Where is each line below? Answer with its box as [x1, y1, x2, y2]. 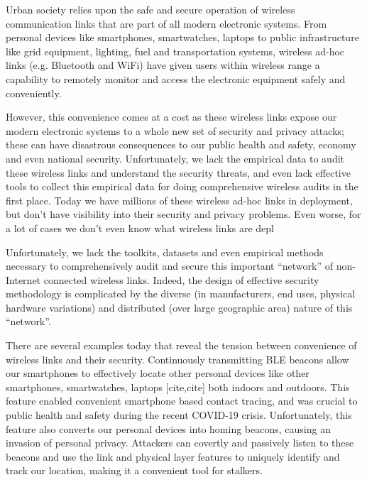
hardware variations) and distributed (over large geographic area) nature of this [6, 300, 353, 314]
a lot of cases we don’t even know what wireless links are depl [6, 220, 275, 235]
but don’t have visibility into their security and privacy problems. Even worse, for [6, 207, 361, 221]
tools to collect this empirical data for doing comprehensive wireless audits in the [6, 179, 358, 194]
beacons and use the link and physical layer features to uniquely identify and [6, 449, 340, 464]
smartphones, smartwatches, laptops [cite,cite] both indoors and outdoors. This [6, 379, 350, 394]
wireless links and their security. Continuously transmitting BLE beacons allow [6, 351, 349, 366]
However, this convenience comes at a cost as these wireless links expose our [6, 109, 337, 124]
